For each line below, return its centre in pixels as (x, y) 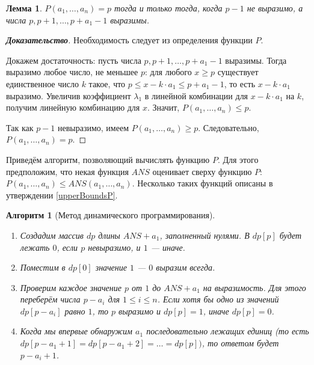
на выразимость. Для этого (254, 287)
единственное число (42, 83)
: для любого (168, 72)
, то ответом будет (240, 343)
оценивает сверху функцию (202, 171)
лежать (35, 247)
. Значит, (163, 107)
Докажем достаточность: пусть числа (74, 60)
